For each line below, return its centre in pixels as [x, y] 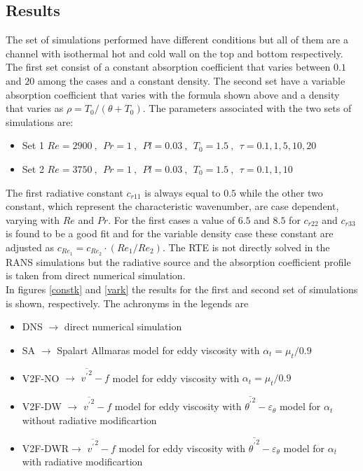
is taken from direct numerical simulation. [96, 275]
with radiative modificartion [82, 462]
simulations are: [40, 121]
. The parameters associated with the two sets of [247, 108]
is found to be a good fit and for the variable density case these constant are [170, 233]
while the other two [281, 192]
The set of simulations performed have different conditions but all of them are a [177, 40]
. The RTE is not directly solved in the [246, 247]
